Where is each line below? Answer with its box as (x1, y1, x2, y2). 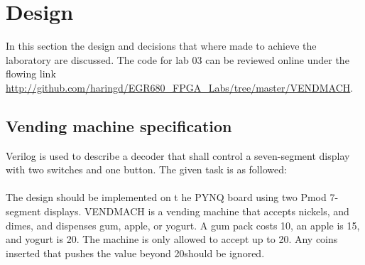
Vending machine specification (6, 114, 232, 136)
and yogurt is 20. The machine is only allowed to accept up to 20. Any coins (6, 232, 338, 247)
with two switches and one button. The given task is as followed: (6, 162, 287, 177)
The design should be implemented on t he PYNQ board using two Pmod (6, 190, 327, 205)
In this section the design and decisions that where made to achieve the (6, 38, 317, 53)
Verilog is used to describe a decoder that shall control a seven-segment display (6, 148, 350, 163)
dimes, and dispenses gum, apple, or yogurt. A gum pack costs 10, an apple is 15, (6, 217, 360, 232)
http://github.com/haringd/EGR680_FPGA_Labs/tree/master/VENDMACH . (6, 80, 354, 94)
